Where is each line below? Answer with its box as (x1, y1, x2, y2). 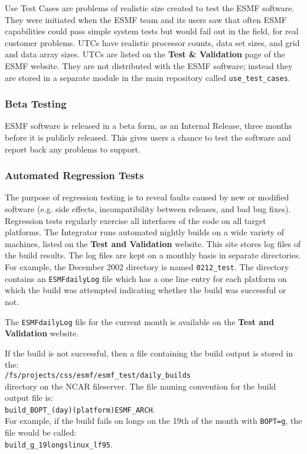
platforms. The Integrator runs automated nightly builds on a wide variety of (5, 226, 284, 238)
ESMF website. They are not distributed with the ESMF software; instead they (5, 59, 293, 72)
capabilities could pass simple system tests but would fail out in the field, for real (5, 25, 299, 37)
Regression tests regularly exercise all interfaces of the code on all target (5, 214, 266, 226)
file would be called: (5, 426, 77, 439)
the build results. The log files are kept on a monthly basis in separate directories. (5, 249, 301, 261)
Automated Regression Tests (5, 168, 144, 183)
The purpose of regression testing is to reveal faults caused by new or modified (5, 191, 289, 203)
